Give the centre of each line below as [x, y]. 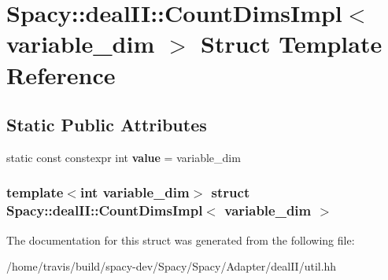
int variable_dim [135, 192]
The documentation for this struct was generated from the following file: [181, 239]
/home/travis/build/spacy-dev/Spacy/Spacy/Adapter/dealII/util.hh [172, 266]
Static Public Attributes [107, 125]
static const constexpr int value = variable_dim [124, 157]
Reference [61, 74]
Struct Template [292, 44]
